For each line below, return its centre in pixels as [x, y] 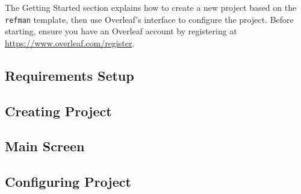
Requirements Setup [70, 75]
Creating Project [58, 111]
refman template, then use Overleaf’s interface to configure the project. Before [149, 19]
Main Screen [45, 146]
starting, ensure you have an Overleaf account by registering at [121, 31]
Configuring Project [68, 182]
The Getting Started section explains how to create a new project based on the [151, 7]
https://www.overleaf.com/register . [70, 42]
